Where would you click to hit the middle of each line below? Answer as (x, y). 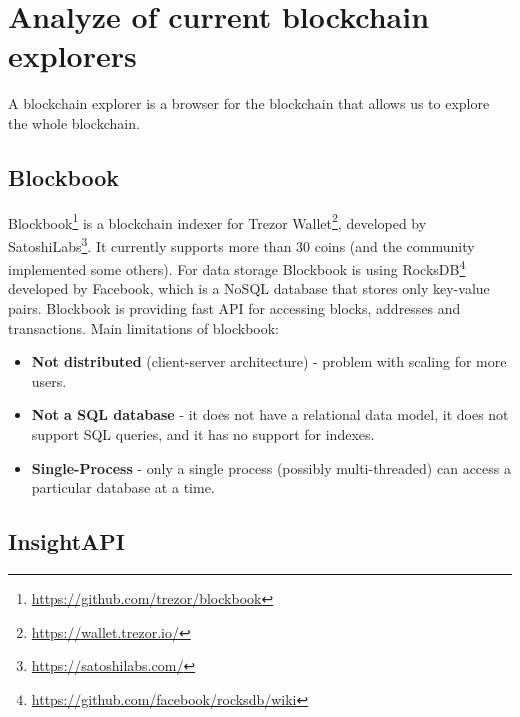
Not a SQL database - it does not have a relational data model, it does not (270, 414)
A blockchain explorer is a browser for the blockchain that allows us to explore (249, 103)
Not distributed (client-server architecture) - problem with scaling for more (269, 361)
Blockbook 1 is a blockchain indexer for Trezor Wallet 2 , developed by (217, 221)
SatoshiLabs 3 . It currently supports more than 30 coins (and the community (241, 244)
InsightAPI (66, 541)
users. (49, 380)
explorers (72, 55)
